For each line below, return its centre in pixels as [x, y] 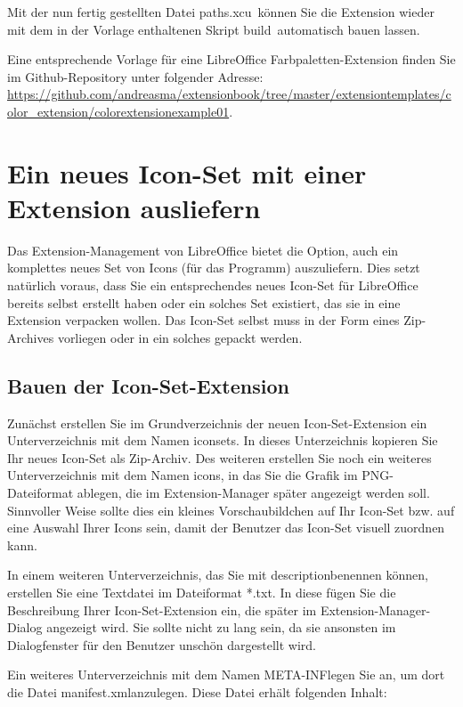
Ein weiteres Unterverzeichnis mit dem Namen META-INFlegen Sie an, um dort [226, 674]
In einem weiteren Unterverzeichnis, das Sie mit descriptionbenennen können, [218, 575]
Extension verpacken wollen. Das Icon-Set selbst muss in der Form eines [203, 320]
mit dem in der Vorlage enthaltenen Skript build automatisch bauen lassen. [214, 29]
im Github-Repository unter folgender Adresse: [135, 76]
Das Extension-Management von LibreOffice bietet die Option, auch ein [203, 250]
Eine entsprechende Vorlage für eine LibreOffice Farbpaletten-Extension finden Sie [231, 59]
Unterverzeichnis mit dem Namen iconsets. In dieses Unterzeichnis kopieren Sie [223, 440]
